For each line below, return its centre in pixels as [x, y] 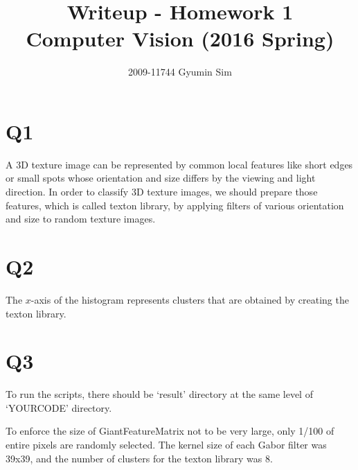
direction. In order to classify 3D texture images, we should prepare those [162, 192]
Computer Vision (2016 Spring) [180, 38]
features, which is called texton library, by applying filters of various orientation [175, 205]
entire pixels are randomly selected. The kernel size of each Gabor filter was [166, 445]
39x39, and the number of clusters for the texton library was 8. [139, 458]
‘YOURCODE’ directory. [59, 407]
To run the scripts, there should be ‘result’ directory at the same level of [159, 394]
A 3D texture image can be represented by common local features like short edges [179, 164]
